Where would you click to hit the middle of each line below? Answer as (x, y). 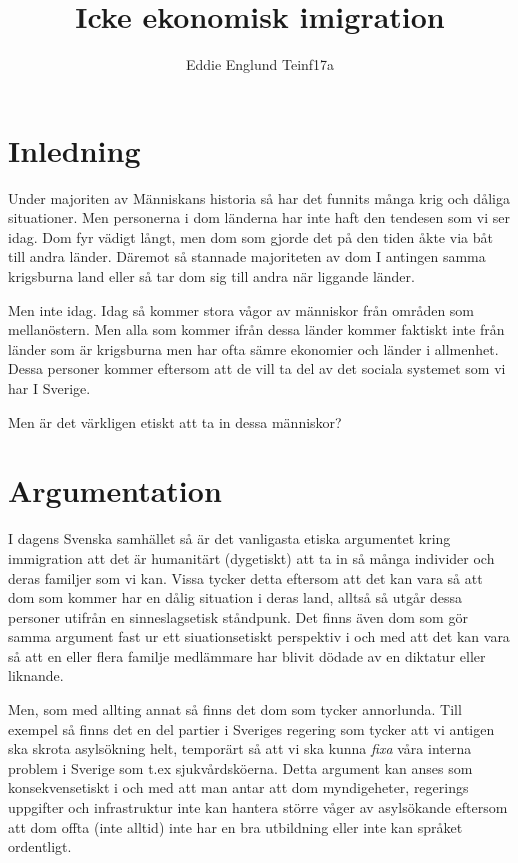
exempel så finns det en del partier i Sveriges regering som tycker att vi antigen (251, 728)
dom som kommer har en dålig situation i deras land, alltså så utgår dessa (235, 597)
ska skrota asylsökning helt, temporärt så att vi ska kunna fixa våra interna (240, 748)
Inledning (74, 149)
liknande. (36, 675)
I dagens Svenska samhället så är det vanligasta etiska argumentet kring (229, 538)
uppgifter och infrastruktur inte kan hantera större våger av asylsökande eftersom (258, 807)
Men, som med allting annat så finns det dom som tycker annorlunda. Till (235, 709)
